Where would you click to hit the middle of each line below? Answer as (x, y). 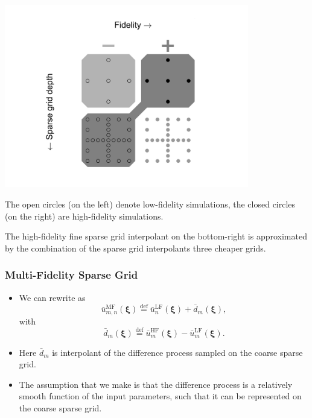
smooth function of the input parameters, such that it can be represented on (160, 396)
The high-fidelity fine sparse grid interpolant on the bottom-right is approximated (156, 236)
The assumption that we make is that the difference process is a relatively (156, 384)
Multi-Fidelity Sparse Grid (72, 275)
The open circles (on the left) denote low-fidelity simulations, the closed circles (150, 204)
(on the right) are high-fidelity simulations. (84, 216)
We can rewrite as (52, 297)
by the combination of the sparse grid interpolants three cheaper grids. (135, 248)
